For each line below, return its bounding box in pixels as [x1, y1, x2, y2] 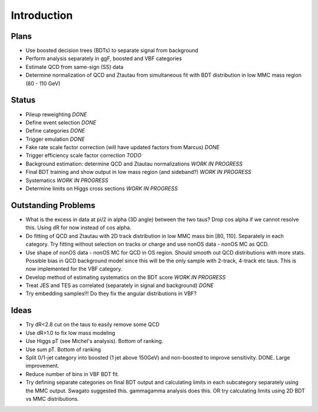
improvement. [25, 362, 59, 370]
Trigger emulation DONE [25, 136, 85, 143]
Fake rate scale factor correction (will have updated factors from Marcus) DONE [25, 144, 220, 151]
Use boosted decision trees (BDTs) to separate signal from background [25, 47, 198, 54]
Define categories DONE [25, 127, 85, 134]
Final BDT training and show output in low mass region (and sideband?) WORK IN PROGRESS [25, 169, 251, 176]
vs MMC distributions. [25, 395, 79, 402]
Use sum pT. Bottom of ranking [25, 345, 101, 353]
